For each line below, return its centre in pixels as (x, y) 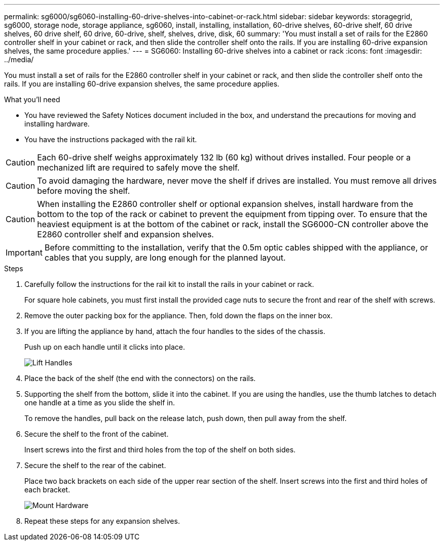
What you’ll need (32, 99)
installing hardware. (57, 124)
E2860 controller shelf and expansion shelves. (125, 234)
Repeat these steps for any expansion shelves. (102, 521)
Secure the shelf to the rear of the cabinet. (95, 465)
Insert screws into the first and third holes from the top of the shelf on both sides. (160, 450)
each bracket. (47, 490)
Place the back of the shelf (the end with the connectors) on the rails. (140, 378)
